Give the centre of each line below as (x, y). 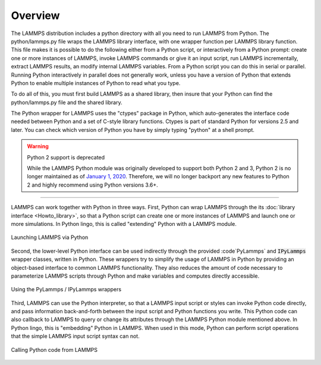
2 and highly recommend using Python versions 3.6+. (93, 185)
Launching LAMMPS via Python (50, 237)
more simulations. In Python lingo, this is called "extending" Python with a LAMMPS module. (124, 224)
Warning (38, 146)
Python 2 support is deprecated (66, 157)
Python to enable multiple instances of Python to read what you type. (96, 83)
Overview (35, 15)
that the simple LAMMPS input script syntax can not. (75, 336)
